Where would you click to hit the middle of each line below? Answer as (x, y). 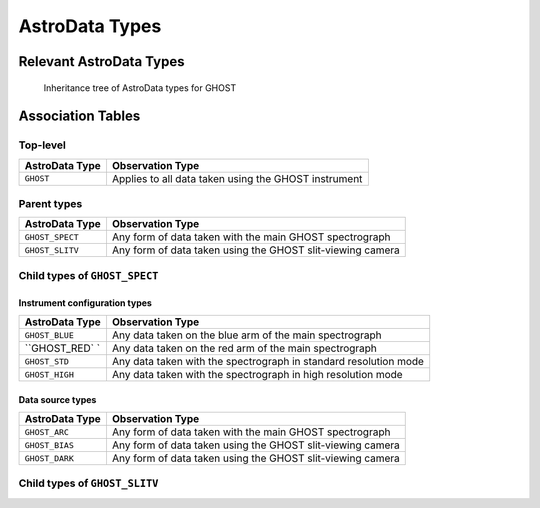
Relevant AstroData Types (101, 61)
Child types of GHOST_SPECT (88, 275)
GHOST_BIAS (49, 445)
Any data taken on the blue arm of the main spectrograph (246, 335)
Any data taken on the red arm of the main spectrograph (244, 348)
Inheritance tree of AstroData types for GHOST (140, 87)
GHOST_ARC (47, 431)
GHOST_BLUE (49, 335)
